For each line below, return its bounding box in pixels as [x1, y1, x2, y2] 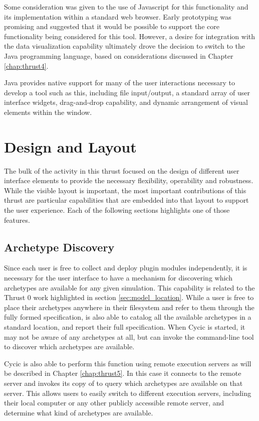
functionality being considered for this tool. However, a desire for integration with [4, 31, 255, 41]
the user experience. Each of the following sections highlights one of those [4, 205, 230, 215]
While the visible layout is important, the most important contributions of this [4, 185, 246, 195]
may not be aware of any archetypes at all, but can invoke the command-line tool [4, 331, 254, 342]
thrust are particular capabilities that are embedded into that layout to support [4, 195, 249, 205]
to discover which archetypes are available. [4, 341, 135, 352]
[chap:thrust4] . [4, 60, 49, 71]
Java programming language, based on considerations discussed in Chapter [4, 50, 233, 61]
